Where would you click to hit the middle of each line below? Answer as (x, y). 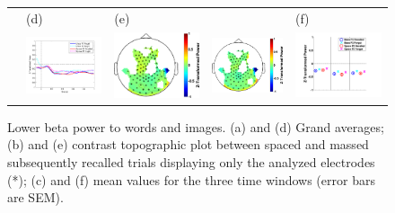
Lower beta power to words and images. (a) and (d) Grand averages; (196, 126)
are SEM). (35, 197)
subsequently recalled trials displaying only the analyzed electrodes (191, 161)
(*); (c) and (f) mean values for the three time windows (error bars (191, 179)
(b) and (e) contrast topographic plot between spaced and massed (188, 144)
